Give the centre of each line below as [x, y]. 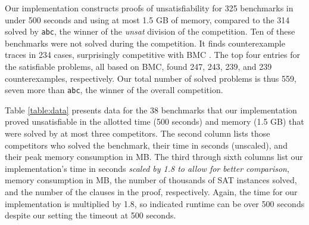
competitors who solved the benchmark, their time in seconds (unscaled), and [146, 145]
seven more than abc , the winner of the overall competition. [114, 90]
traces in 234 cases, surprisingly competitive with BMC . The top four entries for [152, 55]
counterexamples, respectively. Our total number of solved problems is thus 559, [151, 78]
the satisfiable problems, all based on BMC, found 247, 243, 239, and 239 [138, 67]
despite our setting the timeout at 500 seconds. [90, 215]
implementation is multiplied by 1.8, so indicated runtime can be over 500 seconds [155, 203]
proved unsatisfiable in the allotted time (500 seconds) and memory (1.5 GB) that [154, 121]
